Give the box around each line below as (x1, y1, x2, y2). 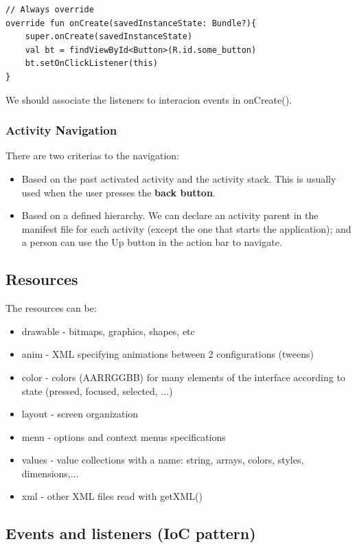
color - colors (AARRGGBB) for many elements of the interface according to (21, 369, 345, 384)
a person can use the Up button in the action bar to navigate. (21, 235, 282, 249)
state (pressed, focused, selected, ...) (21, 383, 173, 398)
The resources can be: (5, 301, 97, 315)
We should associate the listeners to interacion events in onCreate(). (5, 92, 292, 106)
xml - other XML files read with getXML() (21, 489, 203, 503)
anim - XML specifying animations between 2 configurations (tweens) (21, 347, 314, 361)
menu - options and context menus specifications (21, 429, 226, 444)
